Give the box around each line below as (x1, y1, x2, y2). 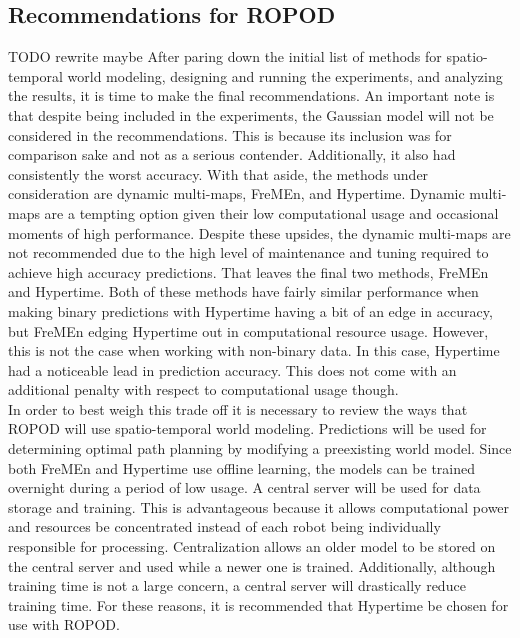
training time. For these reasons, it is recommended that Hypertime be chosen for (8, 594, 509, 615)
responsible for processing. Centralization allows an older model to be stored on (8, 536, 496, 557)
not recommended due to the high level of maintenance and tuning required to (8, 242, 489, 263)
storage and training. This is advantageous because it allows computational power (8, 496, 510, 517)
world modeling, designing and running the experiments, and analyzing (67, 65, 503, 86)
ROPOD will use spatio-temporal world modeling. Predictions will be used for (8, 418, 487, 439)
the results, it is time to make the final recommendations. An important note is (8, 85, 495, 106)
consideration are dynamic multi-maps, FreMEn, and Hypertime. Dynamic (8, 183, 465, 204)
